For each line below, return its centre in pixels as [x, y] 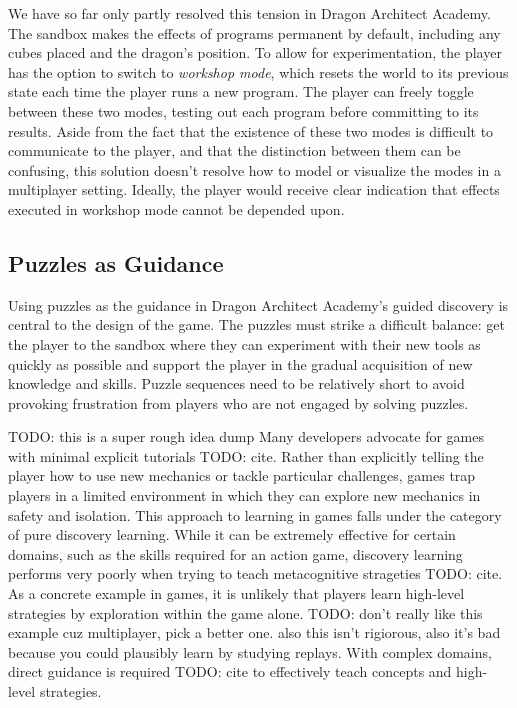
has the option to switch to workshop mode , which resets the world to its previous [258, 71]
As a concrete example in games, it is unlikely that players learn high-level [236, 593]
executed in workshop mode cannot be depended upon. [176, 208]
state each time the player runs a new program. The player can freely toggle [241, 91]
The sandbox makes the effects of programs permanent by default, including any [254, 32]
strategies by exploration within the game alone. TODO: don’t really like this [245, 612]
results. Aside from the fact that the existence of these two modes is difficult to [251, 130]
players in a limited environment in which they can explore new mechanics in [244, 495]
